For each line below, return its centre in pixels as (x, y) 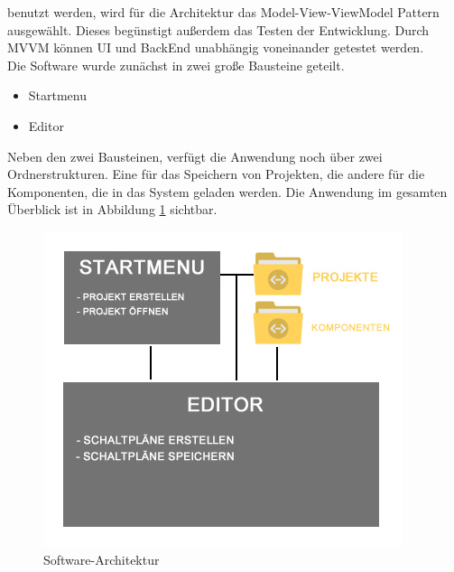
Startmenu (58, 95)
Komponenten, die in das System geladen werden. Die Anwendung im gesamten (227, 191)
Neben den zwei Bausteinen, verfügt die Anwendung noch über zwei (195, 156)
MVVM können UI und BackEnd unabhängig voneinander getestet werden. (216, 47)
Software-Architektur (102, 559)
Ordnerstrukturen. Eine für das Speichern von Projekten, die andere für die (216, 174)
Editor (46, 125)
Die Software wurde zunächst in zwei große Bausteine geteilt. (176, 65)
